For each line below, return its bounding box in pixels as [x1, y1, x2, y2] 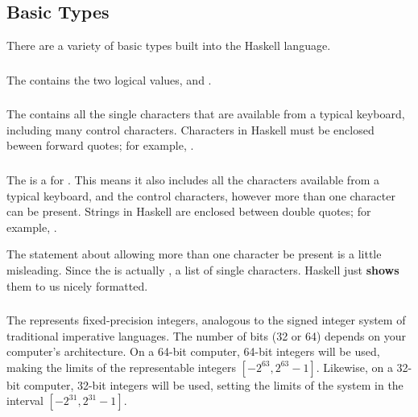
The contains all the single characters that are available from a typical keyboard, [6, 105, 405, 122]
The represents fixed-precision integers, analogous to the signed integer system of [6, 312, 406, 328]
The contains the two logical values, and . [6, 71, 212, 88]
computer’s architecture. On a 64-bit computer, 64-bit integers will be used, [6, 343, 380, 360]
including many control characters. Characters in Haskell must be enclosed [6, 121, 375, 138]
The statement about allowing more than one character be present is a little [6, 246, 382, 262]
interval [6, 392, 43, 409]
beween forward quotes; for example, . [6, 137, 194, 154]
